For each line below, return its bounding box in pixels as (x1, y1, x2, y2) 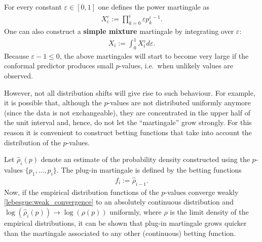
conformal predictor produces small (4, 60, 114, 71)
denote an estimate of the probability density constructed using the (41, 154, 250, 165)
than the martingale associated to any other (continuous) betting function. (4, 227, 236, 238)
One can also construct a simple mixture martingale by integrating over (4, 25, 234, 36)
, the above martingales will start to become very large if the (59, 50, 249, 61)
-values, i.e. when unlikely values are (119, 60, 234, 71)
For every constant (4, 2, 62, 12)
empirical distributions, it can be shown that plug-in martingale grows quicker (4, 218, 247, 228)
